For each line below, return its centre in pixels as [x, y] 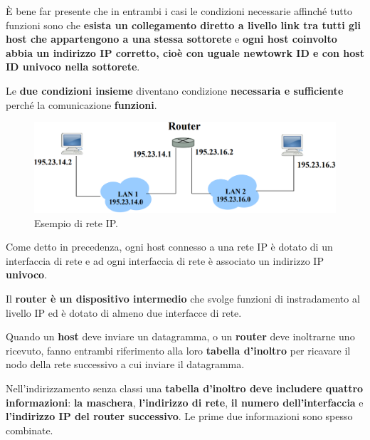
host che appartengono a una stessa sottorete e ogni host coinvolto [171, 39]
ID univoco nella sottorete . [73, 67]
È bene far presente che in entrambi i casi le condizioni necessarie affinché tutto [179, 11]
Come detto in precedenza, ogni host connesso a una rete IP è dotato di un [169, 247]
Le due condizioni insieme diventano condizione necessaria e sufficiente [175, 90]
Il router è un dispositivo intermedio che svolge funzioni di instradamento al [183, 299]
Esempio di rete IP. [76, 222]
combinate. [30, 430]
